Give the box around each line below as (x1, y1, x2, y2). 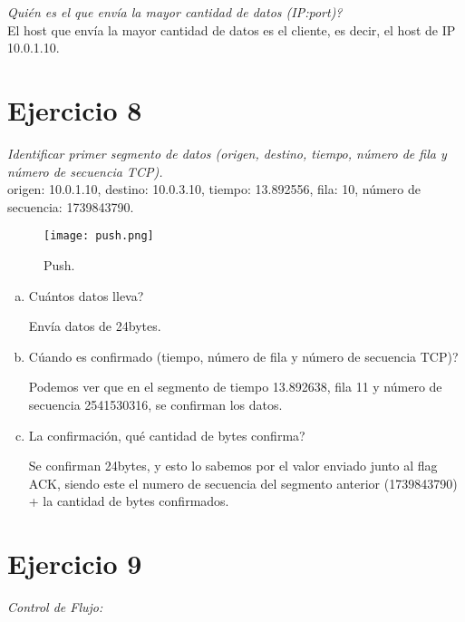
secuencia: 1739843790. (7, 197, 134, 216)
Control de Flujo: (7, 598, 103, 616)
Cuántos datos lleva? (28, 286, 144, 305)
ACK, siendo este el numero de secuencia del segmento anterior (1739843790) (28, 473, 458, 492)
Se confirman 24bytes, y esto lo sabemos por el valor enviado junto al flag (28, 456, 438, 475)
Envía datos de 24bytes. (28, 316, 161, 335)
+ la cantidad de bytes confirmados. (28, 491, 229, 510)
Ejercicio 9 (7, 545, 142, 582)
